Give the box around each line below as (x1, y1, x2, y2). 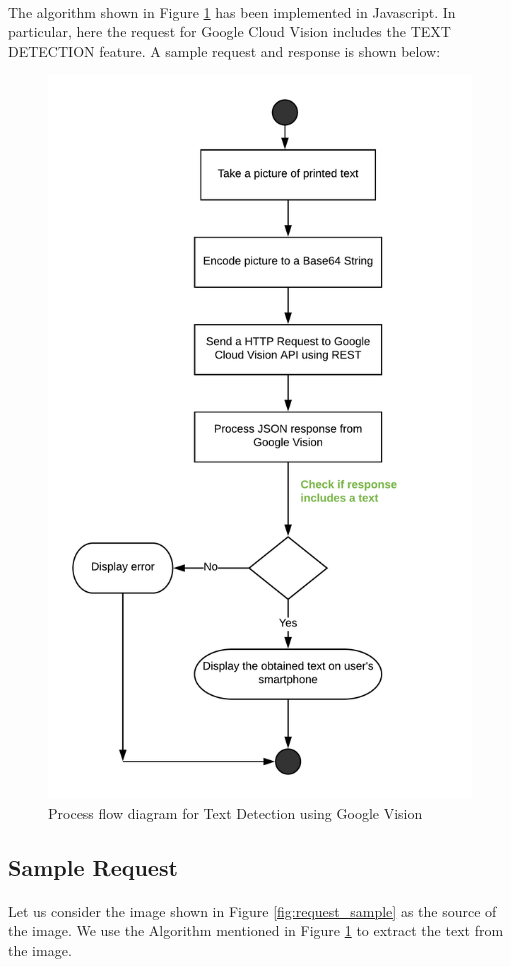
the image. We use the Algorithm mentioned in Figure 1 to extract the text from (8, 920, 504, 941)
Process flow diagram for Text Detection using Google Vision (48, 802, 423, 823)
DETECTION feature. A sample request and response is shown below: (8, 40, 441, 61)
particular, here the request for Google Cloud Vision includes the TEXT (8, 21, 451, 42)
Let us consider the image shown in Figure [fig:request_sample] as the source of (8, 900, 497, 921)
